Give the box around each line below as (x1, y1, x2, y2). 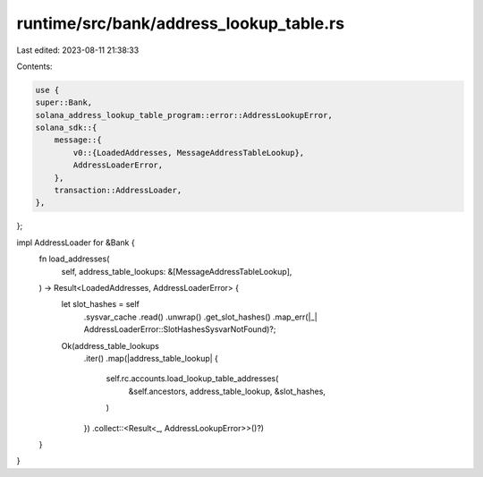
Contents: (16, 61, 53, 72)
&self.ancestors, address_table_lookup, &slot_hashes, (128, 386, 326, 396)
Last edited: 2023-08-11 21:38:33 (16, 45, 140, 55)
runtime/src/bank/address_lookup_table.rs (16, 13, 344, 33)
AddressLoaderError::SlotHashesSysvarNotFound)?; (83, 324, 276, 335)
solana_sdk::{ (35, 123, 97, 133)
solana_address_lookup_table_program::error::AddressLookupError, (35, 110, 333, 120)
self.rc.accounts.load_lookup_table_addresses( (106, 373, 279, 384)
